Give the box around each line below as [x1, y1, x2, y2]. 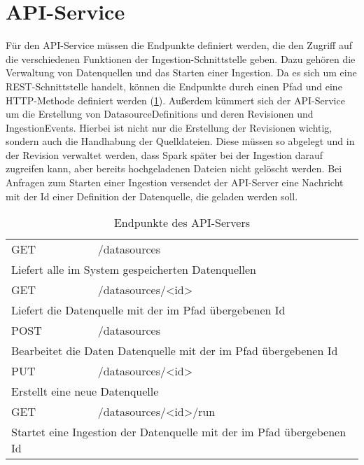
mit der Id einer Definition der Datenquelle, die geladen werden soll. [6, 188, 298, 203]
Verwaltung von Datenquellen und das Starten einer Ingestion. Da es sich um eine [6, 65, 357, 80]
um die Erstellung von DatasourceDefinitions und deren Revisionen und [6, 106, 314, 121]
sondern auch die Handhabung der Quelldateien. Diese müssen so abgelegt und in [6, 134, 355, 148]
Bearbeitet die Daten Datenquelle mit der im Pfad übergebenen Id [11, 342, 338, 359]
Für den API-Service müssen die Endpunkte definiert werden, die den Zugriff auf [6, 38, 352, 53]
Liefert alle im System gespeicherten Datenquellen [11, 261, 257, 278]
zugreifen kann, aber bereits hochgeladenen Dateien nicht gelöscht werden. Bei [6, 161, 342, 176]
